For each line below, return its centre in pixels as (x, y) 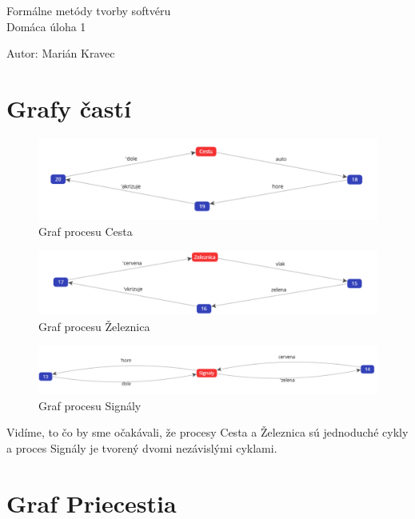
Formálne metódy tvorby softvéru (89, 10)
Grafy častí (69, 108)
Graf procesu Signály (90, 405)
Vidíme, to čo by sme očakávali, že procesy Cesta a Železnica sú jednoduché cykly (207, 432)
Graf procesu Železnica (94, 326)
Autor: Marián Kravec (61, 53)
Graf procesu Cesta (86, 231)
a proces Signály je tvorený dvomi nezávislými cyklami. (142, 447)
